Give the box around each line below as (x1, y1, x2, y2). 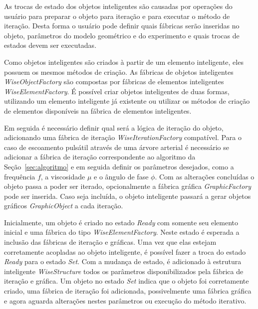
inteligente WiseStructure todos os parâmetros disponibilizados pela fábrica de (4, 266, 244, 276)
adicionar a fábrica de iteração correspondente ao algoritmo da (4, 152, 196, 162)
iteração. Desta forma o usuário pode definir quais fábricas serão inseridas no (4, 20, 240, 31)
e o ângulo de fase (94, 171, 149, 181)
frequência (4, 171, 35, 181)
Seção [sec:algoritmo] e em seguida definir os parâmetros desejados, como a (4, 161, 234, 171)
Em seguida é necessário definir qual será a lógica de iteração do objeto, (4, 122, 224, 133)
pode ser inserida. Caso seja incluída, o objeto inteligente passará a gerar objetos (4, 190, 251, 201)
